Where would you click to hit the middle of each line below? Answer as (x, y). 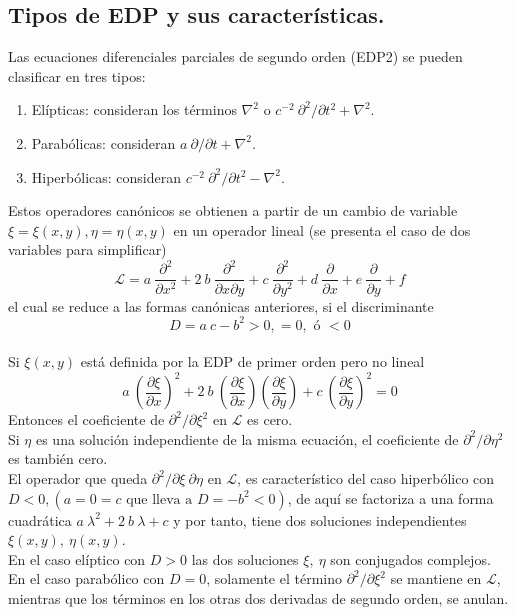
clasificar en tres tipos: (77, 75)
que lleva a (159, 499)
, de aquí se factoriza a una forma (390, 497)
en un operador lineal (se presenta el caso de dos (322, 229)
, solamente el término (274, 578)
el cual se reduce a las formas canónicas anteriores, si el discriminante (221, 305)
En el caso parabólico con (86, 578)
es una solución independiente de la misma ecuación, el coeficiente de (247, 438)
